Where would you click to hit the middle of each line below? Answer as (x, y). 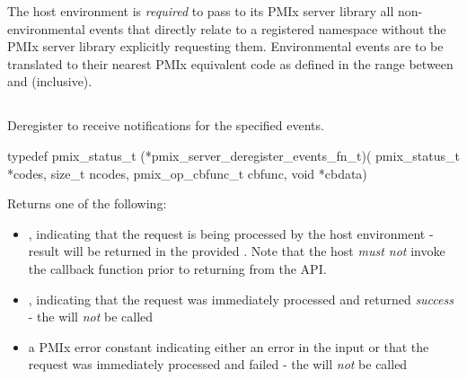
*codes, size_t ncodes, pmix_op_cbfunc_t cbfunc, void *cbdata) (187, 173)
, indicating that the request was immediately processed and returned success (241, 299)
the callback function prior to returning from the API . (177, 268)
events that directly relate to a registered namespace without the (268, 28)
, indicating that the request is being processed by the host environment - (231, 233)
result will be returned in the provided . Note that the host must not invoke (237, 251)
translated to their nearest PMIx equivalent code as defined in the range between (230, 63)
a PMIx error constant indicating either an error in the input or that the (229, 346)
